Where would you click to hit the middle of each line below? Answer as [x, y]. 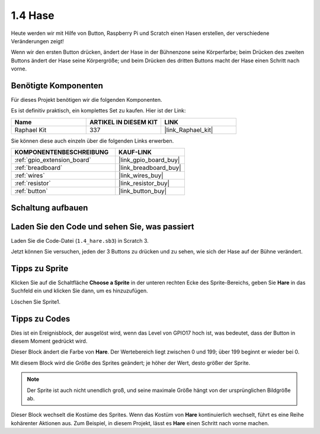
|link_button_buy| [143, 191]
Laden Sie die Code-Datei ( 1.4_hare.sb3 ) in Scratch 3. [80, 240]
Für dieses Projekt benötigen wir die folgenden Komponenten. [87, 100]
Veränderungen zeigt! [38, 41]
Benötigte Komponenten [57, 86]
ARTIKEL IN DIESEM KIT [124, 122]
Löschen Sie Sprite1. [36, 301]
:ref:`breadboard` [39, 168]
